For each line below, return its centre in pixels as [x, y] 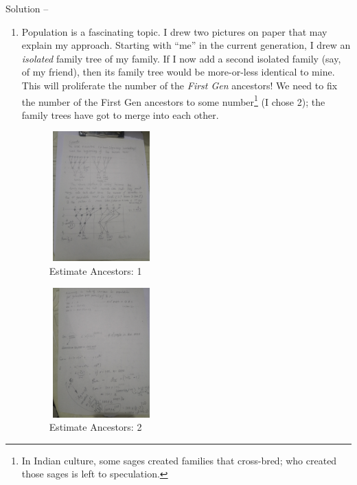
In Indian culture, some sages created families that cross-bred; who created [179, 460]
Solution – [27, 8]
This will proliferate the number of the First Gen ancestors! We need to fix [180, 85]
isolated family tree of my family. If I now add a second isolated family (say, [181, 58]
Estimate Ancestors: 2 [95, 427]
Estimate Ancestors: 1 [95, 270]
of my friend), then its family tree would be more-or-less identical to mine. [178, 72]
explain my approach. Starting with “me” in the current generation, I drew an [186, 45]
